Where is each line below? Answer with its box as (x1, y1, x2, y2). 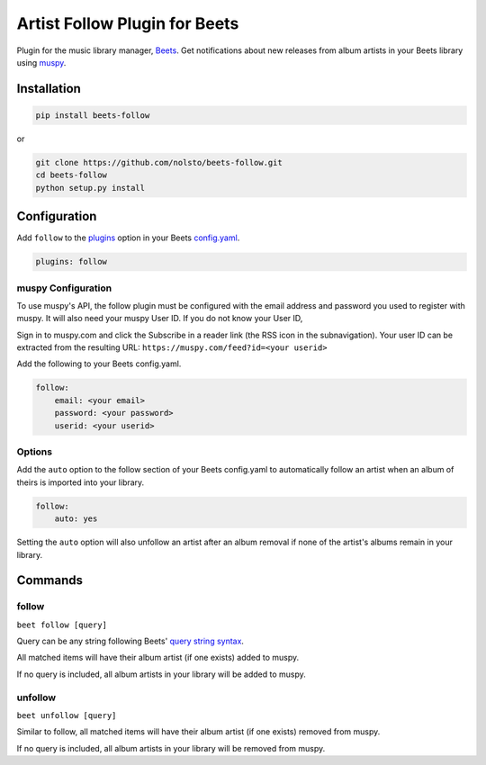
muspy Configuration (16, 282, 112, 294)
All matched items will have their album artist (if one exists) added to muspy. (16, 652, 300, 663)
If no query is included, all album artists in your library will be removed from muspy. (16, 742, 326, 753)
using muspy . (16, 57, 67, 67)
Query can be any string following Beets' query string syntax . (16, 635, 245, 647)
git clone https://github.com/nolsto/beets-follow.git (35, 157, 283, 167)
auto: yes (54, 514, 98, 524)
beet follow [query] (16, 619, 108, 630)
